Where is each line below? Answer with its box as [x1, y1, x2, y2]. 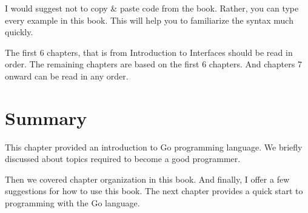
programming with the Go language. [5, 197, 140, 209]
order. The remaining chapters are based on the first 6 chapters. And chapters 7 [5, 58, 302, 70]
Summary [5, 105, 87, 130]
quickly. [5, 25, 33, 38]
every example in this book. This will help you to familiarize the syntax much [5, 13, 293, 26]
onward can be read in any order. [5, 69, 129, 82]
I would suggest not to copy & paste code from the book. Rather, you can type [5, 2, 299, 14]
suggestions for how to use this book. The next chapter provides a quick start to [5, 184, 303, 197]
